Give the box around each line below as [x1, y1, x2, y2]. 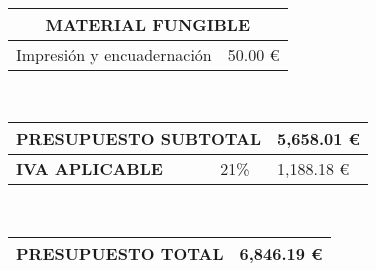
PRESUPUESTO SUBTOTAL [16, 127, 262, 151]
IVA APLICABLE [16, 157, 163, 181]
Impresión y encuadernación [16, 42, 212, 66]
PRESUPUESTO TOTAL [16, 241, 224, 265]
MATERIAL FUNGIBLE [45, 12, 251, 36]
